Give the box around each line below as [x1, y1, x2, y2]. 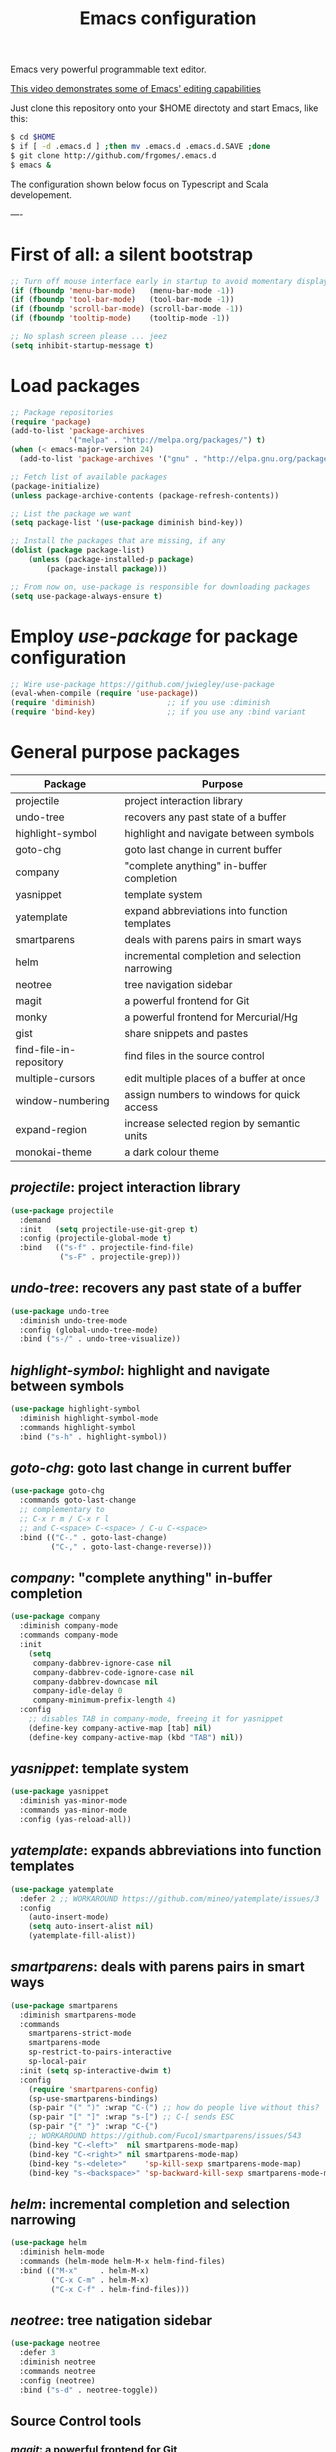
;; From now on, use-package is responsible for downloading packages [10, 582, 311, 592]
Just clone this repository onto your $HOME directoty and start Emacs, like [10, 102, 319, 114]
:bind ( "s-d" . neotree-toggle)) [19, 2385, 159, 2395]
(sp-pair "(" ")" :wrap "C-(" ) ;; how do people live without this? [28, 2103, 320, 2113]
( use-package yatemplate [10, 1884, 114, 1894]
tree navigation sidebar [124, 977, 233, 991]
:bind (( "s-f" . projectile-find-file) [19, 1243, 195, 1253]
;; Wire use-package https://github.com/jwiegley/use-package [10, 679, 275, 689]
